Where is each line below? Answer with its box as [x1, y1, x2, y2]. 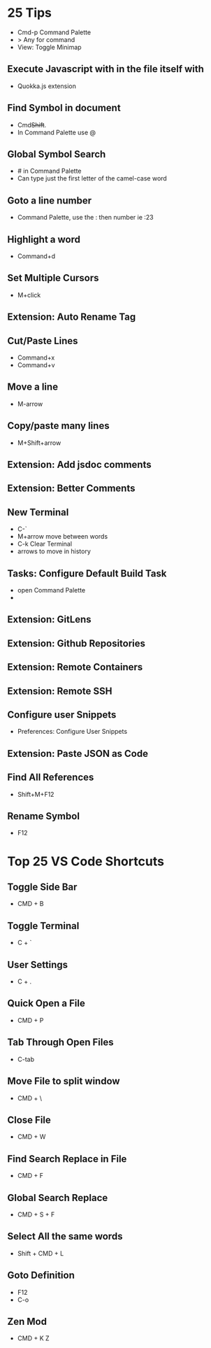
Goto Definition [7, 1270, 75, 1282]
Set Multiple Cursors [7, 272, 99, 284]
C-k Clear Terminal [17, 540, 72, 548]
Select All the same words [7, 1230, 123, 1242]
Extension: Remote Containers [7, 661, 143, 673]
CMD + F [17, 1172, 44, 1180]
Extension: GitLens [7, 613, 92, 625]
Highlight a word [7, 233, 80, 246]
